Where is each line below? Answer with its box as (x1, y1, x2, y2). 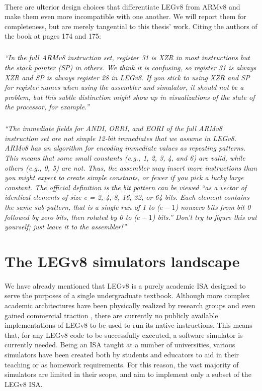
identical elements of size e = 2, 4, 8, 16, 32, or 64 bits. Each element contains (5, 192, 249, 202)
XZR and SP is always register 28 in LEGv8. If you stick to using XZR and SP (5, 72, 250, 82)
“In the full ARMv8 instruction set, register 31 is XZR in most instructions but (5, 52, 250, 63)
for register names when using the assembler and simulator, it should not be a (5, 82, 244, 92)
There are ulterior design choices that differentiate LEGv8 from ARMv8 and (5, 1, 240, 12)
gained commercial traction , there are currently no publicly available (5, 310, 218, 320)
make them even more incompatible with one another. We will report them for (5, 11, 246, 22)
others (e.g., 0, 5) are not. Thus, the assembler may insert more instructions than (5, 162, 257, 173)
